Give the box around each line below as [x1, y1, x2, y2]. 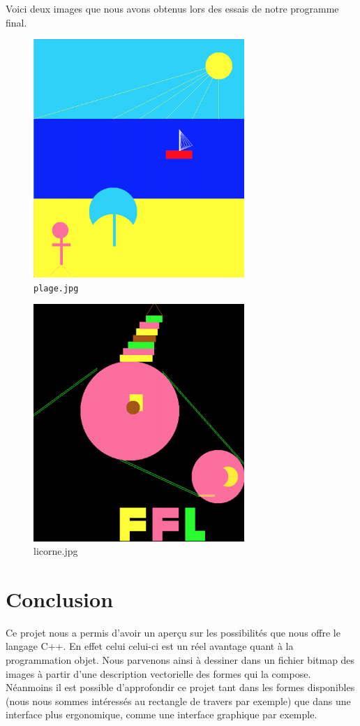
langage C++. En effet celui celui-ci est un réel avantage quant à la [6, 639, 294, 653]
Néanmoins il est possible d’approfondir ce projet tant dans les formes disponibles [6, 680, 355, 695]
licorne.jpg [33, 544, 78, 558]
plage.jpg [33, 283, 79, 293]
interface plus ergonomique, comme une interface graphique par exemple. [6, 707, 317, 722]
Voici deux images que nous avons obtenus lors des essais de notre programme [6, 1, 339, 15]
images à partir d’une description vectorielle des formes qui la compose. [6, 666, 311, 681]
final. [6, 15, 27, 29]
